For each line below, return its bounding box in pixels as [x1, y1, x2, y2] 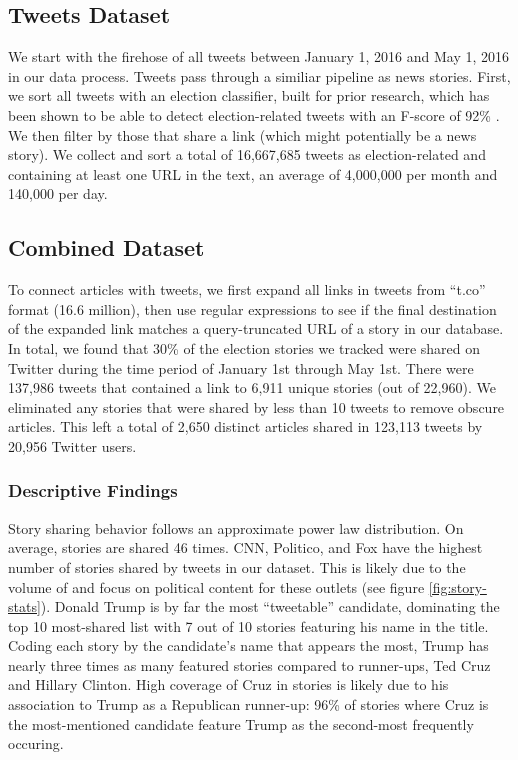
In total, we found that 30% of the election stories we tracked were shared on [8, 337, 481, 358]
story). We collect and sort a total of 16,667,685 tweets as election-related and [8, 144, 486, 165]
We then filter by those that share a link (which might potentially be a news [8, 124, 477, 145]
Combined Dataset [8, 232, 205, 263]
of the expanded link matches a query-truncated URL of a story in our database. [8, 318, 504, 339]
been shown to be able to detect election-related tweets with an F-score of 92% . [8, 104, 500, 125]
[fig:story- [428, 576, 487, 597]
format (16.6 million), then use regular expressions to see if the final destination [8, 298, 497, 319]
